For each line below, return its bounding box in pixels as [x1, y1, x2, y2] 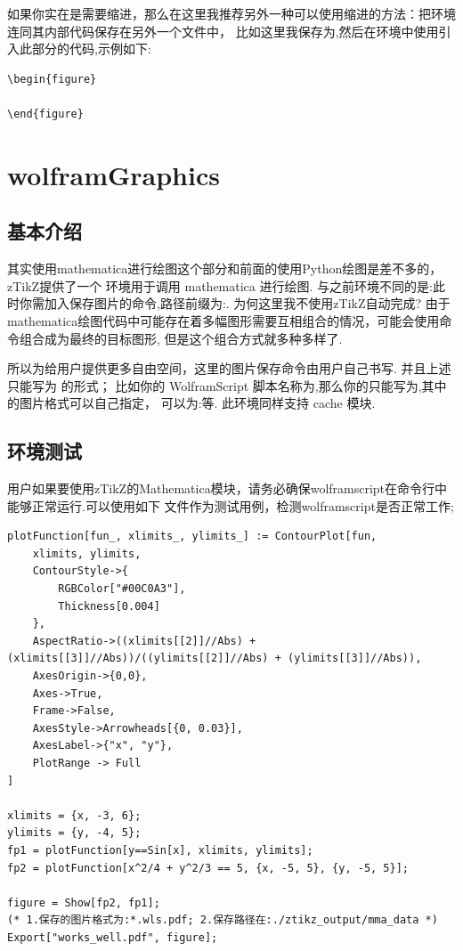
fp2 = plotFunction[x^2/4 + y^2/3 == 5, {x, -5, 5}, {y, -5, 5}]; [7, 861, 410, 874]
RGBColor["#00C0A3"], [58, 582, 186, 596]
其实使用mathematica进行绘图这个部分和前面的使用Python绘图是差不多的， [7, 259, 443, 278]
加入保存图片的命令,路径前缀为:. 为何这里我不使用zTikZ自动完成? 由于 [44, 294, 451, 313]
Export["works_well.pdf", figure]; [7, 931, 218, 944]
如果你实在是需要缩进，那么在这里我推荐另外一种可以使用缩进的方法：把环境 [7, 4, 456, 22]
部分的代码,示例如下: [31, 39, 151, 58]
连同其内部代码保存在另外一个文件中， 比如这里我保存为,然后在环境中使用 [7, 21, 439, 40]
